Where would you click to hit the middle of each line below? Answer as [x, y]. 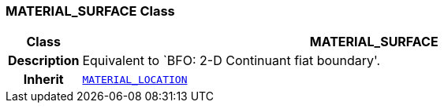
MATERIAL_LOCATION [135, 79]
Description [44, 61]
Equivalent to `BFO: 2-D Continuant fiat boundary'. [231, 61]
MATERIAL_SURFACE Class [90, 11]
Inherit [43, 80]
